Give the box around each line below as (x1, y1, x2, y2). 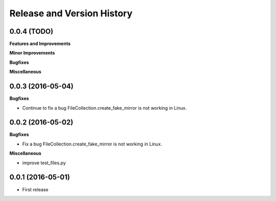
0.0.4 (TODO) (9, 27, 54, 36)
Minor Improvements (9, 50, 55, 56)
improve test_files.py (22, 160, 66, 166)
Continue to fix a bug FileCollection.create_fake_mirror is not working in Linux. (22, 105, 187, 111)
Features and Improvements (9, 41, 71, 47)
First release (22, 186, 49, 192)
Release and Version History (9, 8, 133, 19)
